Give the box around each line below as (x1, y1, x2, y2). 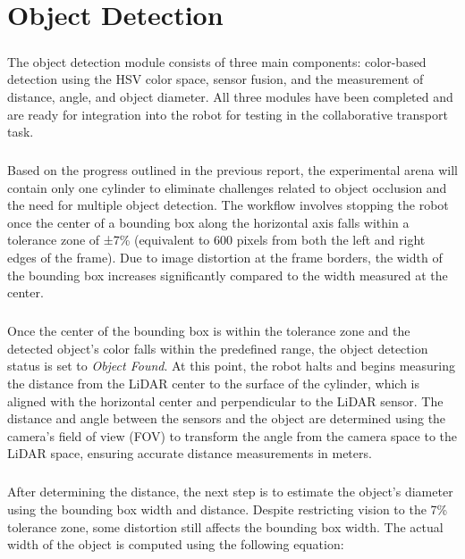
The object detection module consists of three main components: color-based (7, 52, 427, 71)
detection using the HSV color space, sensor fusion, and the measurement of (7, 70, 424, 88)
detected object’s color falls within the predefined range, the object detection (7, 338, 428, 357)
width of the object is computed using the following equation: (7, 535, 344, 554)
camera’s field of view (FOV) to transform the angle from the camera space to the (7, 426, 458, 445)
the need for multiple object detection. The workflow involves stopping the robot (7, 196, 449, 214)
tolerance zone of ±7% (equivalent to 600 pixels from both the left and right (7, 230, 426, 249)
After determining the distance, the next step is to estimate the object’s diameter (7, 482, 453, 501)
